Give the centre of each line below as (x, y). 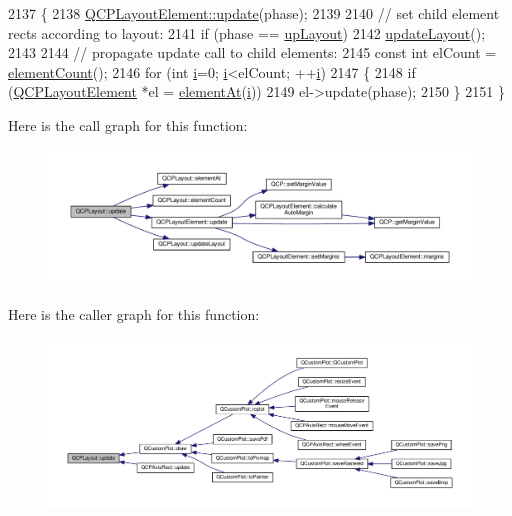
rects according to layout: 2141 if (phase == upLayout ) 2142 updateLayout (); (247, 32)
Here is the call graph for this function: (128, 124)
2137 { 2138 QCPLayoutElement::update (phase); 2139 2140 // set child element (254, 13)
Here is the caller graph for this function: (134, 313)
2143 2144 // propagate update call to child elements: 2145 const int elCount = (252, 52)
